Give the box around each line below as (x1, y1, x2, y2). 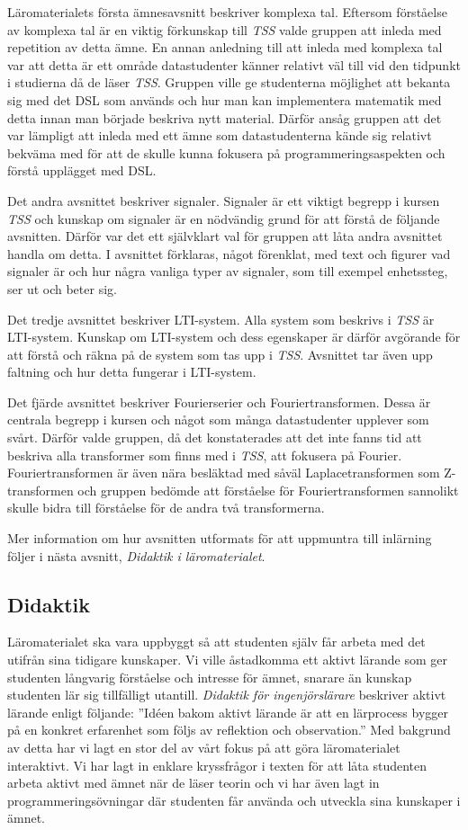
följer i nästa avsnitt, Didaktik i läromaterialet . (7, 546, 265, 565)
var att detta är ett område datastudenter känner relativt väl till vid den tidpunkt (7, 55, 461, 74)
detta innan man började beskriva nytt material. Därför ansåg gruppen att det (7, 108, 442, 127)
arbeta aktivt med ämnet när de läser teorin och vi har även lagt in (7, 773, 380, 792)
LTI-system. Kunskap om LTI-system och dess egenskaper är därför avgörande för (7, 327, 461, 346)
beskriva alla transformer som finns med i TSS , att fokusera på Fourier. (7, 445, 402, 464)
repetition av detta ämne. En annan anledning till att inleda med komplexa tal (7, 38, 443, 57)
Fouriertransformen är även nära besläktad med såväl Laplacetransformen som (7, 463, 440, 482)
